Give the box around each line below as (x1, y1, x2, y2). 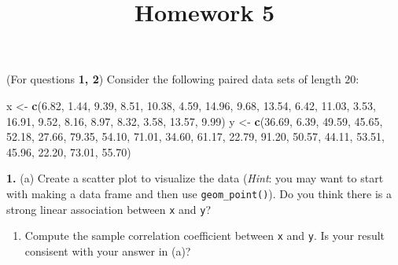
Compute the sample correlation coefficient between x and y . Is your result (24, 227, 385, 244)
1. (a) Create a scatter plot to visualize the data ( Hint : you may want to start (6, 170, 384, 186)
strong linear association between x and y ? (6, 201, 212, 217)
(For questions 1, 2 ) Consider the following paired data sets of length (6, 71, 341, 87)
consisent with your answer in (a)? (24, 242, 191, 259)
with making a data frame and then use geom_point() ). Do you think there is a (6, 185, 392, 201)
